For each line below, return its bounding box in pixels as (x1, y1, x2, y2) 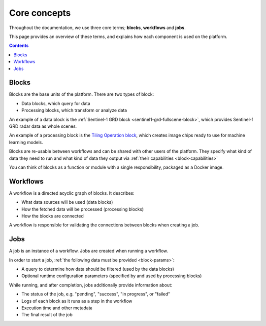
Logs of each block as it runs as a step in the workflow (21, 298, 133, 304)
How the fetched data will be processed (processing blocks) (21, 206, 144, 212)
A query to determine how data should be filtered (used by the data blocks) (21, 266, 174, 272)
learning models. (9, 139, 43, 145)
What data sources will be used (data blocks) (21, 199, 113, 205)
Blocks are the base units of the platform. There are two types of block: (9, 91, 154, 97)
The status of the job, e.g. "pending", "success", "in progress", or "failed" (21, 291, 170, 297)
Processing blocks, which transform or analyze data (21, 108, 127, 113)
